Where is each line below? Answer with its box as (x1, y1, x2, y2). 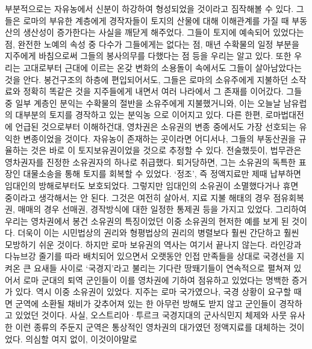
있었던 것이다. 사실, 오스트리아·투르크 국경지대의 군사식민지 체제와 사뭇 (15, 309, 287, 321)
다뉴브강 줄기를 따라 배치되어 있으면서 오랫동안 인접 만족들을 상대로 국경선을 (5, 250, 294, 262)
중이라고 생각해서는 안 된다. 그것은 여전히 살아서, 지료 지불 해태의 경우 (5, 191, 270, 203)
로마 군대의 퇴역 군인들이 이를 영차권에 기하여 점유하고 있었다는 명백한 (23, 273, 289, 286)
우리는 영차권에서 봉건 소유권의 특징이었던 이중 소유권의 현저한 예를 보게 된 (5, 214, 289, 227)
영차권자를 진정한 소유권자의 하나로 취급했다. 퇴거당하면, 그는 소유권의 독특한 (5, 155, 296, 168)
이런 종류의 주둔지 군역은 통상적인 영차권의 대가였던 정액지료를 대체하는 (15, 321, 286, 333)
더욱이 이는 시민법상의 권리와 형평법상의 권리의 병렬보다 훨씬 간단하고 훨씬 (17, 226, 299, 239)
